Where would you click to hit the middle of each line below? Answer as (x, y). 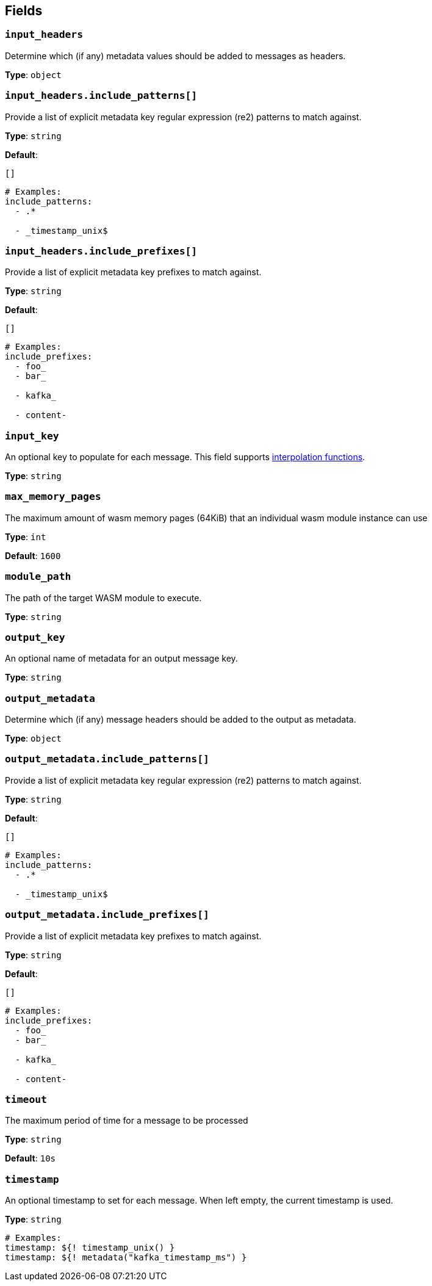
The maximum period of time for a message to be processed (127, 1121)
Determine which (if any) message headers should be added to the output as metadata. (181, 720)
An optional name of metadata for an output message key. (121, 659)
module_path (38, 577)
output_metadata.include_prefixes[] (107, 915)
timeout (26, 1099)
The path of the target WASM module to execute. (103, 598)
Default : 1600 (33, 555)
